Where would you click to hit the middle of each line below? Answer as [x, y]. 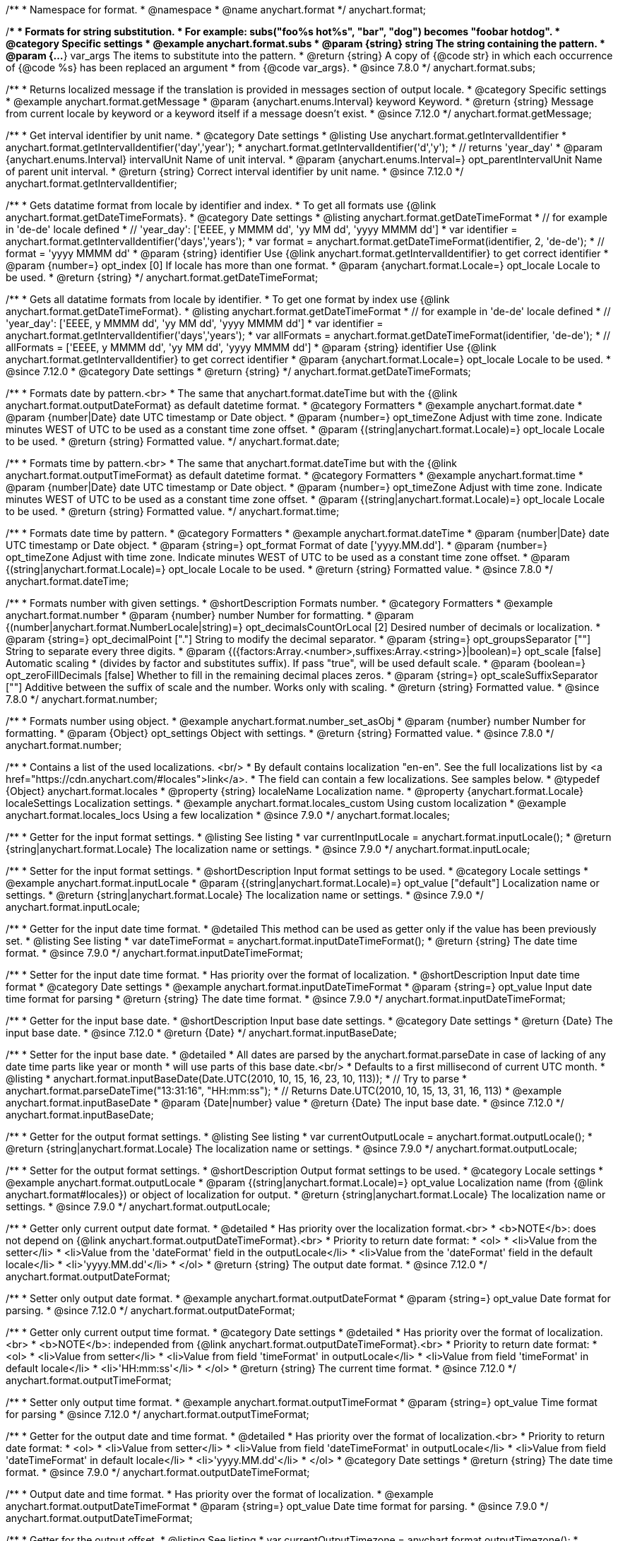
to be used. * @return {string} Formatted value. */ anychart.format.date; [173, 441]
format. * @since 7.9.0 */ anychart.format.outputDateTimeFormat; [158, 1472]
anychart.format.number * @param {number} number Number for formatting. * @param [210, 615]
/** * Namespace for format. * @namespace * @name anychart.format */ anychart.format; [216, 10]
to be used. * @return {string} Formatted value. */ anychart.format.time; [173, 511]
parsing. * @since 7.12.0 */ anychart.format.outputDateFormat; [150, 1310]
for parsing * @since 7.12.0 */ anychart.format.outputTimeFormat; [158, 1414]
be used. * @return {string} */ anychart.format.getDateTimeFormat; [162, 277]
